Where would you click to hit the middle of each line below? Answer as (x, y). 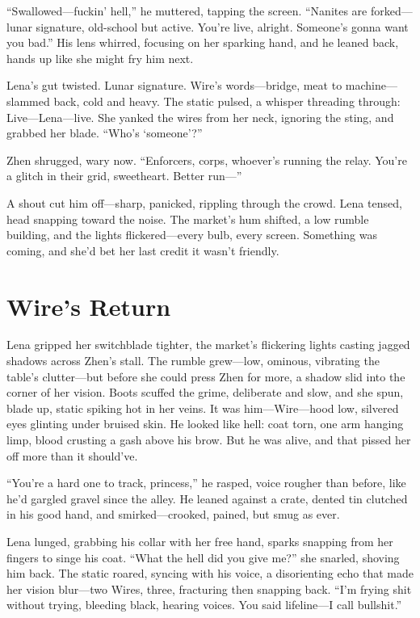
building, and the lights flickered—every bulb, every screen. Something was (192, 235)
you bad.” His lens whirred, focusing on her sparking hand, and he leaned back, (203, 42)
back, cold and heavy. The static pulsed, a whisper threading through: (227, 101)
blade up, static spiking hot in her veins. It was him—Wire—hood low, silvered (203, 408)
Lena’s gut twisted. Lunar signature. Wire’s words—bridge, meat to (174, 85)
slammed (28, 101)
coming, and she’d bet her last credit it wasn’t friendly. (143, 250)
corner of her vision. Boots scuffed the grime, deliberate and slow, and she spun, (205, 392)
